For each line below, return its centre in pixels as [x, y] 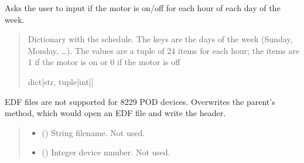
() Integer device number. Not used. [106, 152]
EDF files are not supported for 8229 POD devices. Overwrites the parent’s [140, 101]
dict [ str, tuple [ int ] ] [61, 81]
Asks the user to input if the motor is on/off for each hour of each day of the [143, 8]
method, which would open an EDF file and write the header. [115, 113]
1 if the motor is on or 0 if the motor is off [104, 62]
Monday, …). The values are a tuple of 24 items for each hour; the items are [163, 50]
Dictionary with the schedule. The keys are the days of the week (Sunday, [160, 39]
